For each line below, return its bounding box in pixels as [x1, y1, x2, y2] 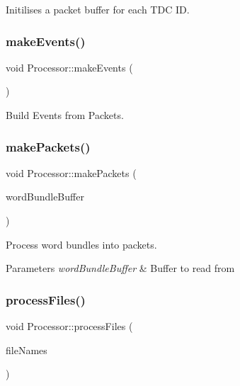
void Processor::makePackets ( [6, 165, 137, 180]
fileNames [6, 342, 47, 357]
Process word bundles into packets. [6, 237, 157, 251]
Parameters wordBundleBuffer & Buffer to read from [6, 261, 235, 276]
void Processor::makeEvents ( [6, 59, 133, 74]
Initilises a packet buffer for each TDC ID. [6, 2, 190, 16]
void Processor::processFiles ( [6, 319, 133, 333]
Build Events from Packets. [6, 108, 124, 122]
